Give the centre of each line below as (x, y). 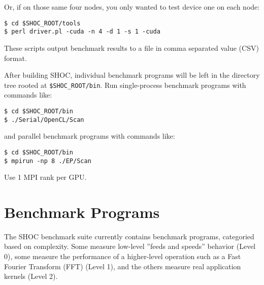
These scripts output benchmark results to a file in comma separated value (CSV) (131, 47)
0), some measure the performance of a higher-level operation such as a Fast (123, 256)
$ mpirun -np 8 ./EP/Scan (48, 161)
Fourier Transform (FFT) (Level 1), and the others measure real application (123, 266)
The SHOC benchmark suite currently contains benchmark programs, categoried (129, 236)
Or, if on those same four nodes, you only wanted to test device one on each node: (132, 7)
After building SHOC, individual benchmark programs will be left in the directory (132, 75)
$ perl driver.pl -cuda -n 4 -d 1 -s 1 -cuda (82, 32)
